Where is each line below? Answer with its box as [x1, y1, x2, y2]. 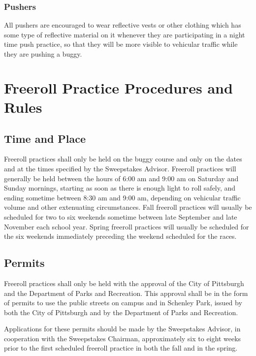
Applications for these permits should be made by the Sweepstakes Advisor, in [4, 324, 241, 334]
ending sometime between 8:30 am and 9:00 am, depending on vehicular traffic [4, 192, 241, 202]
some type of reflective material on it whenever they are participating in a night [4, 29, 245, 39]
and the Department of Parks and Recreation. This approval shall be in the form [4, 288, 248, 298]
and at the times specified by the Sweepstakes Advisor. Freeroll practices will [4, 163, 236, 173]
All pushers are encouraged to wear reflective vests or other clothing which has [4, 20, 241, 30]
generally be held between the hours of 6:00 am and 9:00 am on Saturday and [4, 173, 239, 183]
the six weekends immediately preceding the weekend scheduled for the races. [4, 231, 237, 241]
